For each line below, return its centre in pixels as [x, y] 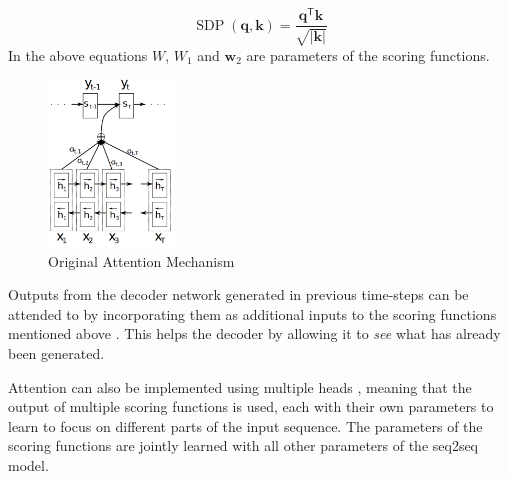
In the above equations [78, 54]
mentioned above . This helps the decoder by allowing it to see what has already [254, 333]
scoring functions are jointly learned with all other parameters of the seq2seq [243, 445]
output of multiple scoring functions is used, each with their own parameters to [251, 406]
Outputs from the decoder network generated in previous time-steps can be [238, 294]
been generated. [56, 352]
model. [28, 464]
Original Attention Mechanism [141, 260]
